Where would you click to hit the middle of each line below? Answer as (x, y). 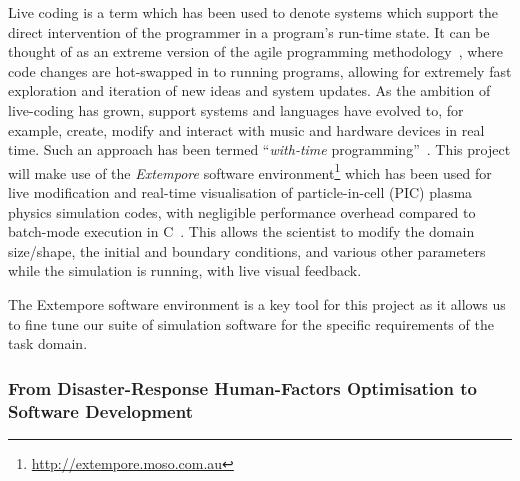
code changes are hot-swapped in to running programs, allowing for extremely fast (260, 70)
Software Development (100, 410)
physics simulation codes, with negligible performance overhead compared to (242, 211)
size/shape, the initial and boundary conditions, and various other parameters (247, 250)
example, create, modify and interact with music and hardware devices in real (246, 129)
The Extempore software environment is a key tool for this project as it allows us (257, 303)
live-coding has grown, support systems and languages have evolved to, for (236, 109)
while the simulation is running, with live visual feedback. (185, 270)
